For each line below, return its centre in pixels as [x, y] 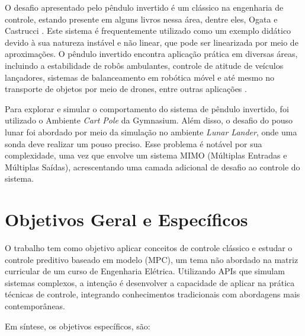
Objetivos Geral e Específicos [126, 219]
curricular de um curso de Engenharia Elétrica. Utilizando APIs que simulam [145, 271]
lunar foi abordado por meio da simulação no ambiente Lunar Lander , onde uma [151, 131]
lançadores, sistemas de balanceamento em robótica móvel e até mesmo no [139, 77]
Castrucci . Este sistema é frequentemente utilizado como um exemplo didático [148, 31]
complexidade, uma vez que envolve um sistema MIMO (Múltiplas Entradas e [146, 155]
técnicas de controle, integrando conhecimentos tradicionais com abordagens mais [152, 294]
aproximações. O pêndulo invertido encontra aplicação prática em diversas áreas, [151, 54]
